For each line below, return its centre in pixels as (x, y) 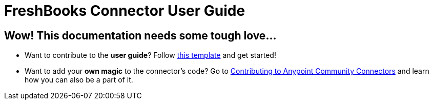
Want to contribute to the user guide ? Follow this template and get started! (150, 55)
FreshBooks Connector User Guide (125, 11)
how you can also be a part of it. (79, 80)
